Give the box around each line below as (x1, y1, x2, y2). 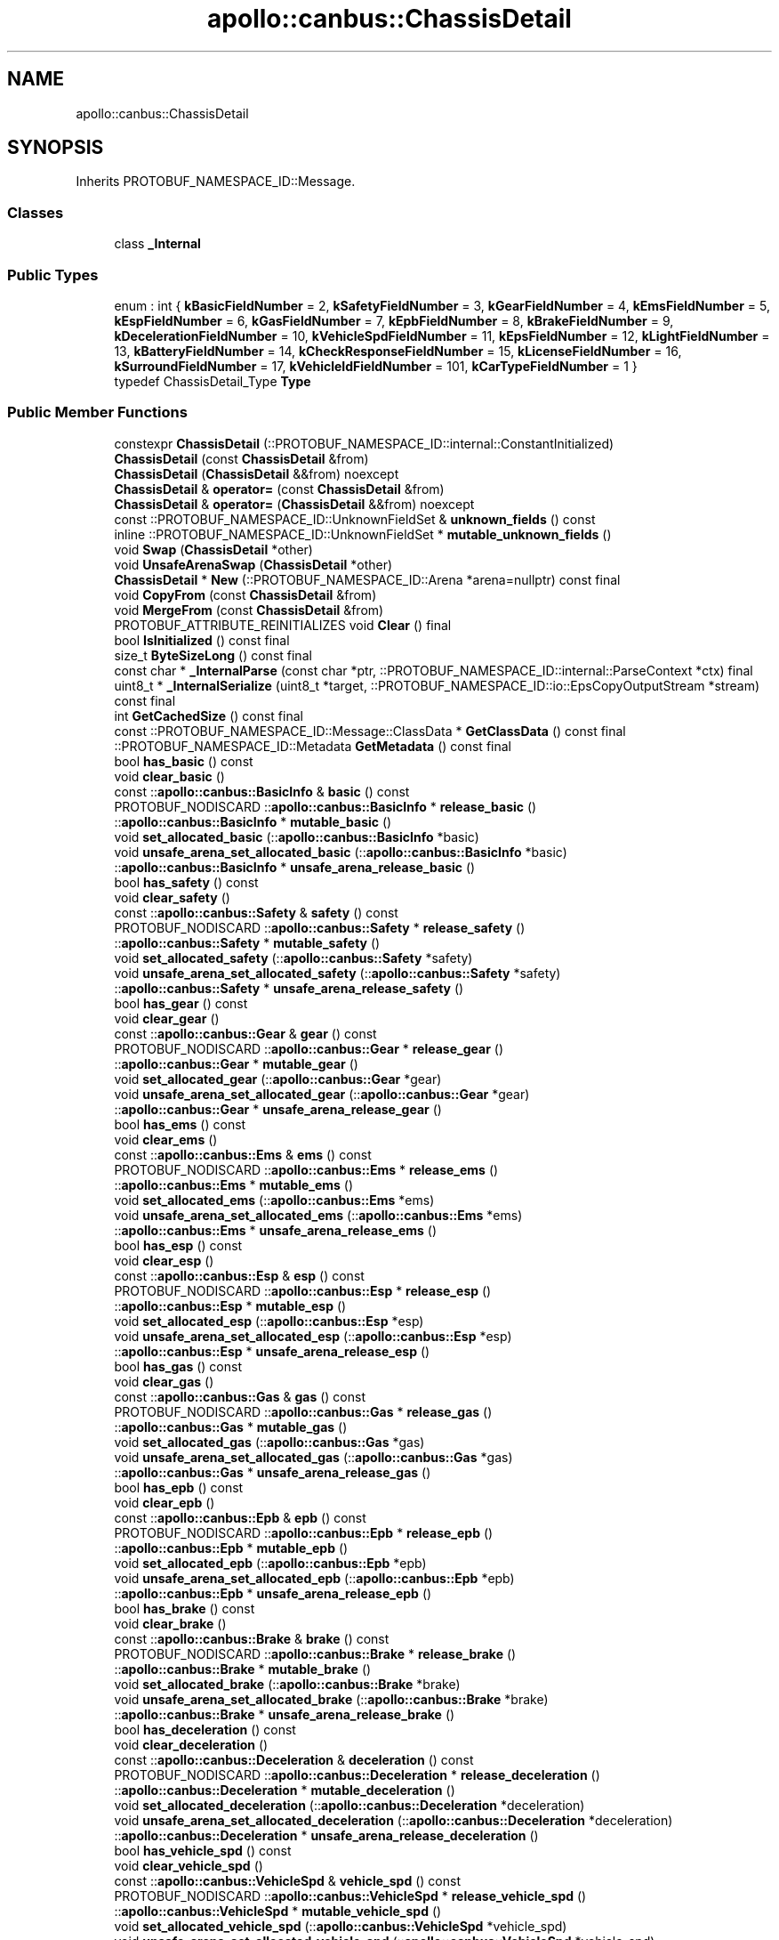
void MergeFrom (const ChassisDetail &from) (114, 602, 384, 618)
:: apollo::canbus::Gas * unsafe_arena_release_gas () (114, 1464, 431, 1480)
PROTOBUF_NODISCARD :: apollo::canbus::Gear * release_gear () (114, 1040, 503, 1056)
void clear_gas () (114, 1373, 214, 1389)
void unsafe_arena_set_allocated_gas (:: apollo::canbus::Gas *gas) (114, 1449, 513, 1465)
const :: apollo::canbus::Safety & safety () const (114, 904, 398, 920)
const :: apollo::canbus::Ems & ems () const (114, 1146, 372, 1162)
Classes (7, 203, 64, 222)
